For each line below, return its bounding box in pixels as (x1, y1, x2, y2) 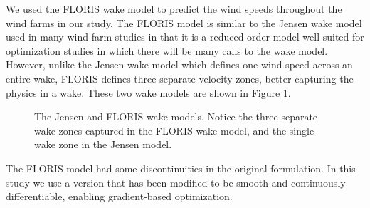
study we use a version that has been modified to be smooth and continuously (6, 175, 346, 189)
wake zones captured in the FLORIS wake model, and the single (34, 123, 314, 137)
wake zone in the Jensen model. (34, 137, 172, 152)
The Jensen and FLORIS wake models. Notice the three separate (34, 109, 318, 124)
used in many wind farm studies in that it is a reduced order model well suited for (6, 29, 364, 44)
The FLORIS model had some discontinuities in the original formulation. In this (6, 160, 356, 175)
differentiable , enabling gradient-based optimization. (6, 189, 233, 204)
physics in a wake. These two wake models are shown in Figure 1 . (6, 85, 291, 100)
